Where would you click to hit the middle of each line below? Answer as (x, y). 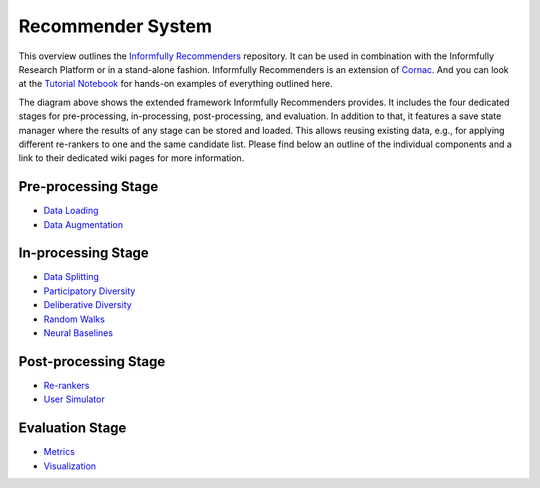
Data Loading (71, 211)
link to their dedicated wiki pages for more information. (131, 158)
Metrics (59, 452)
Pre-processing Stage (88, 186)
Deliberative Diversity (87, 305)
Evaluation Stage (72, 428)
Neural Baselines (78, 333)
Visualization (70, 466)
